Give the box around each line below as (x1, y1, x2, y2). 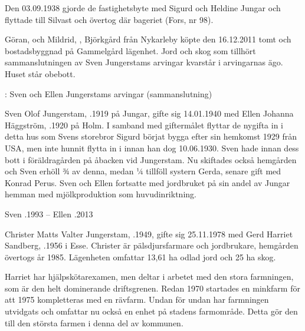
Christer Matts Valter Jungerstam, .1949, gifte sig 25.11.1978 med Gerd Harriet (5, 227, 293, 240)
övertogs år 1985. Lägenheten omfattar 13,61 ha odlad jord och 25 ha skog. (5, 250, 276, 263)
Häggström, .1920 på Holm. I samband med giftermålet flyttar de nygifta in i (5, 118, 283, 131)
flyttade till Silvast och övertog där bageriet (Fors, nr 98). (5, 13, 214, 25)
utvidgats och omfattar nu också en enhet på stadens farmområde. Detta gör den (5, 305, 298, 317)
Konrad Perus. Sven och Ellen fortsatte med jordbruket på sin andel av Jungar (5, 176, 290, 188)
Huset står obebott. (5, 67, 76, 80)
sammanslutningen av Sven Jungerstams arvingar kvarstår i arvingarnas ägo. (5, 56, 283, 68)
